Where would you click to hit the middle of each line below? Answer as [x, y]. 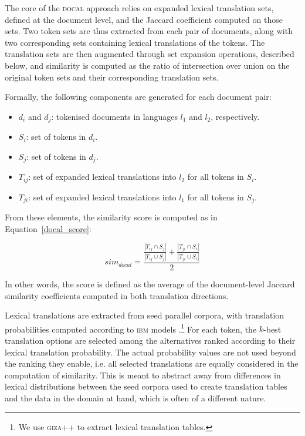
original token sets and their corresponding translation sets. [112, 77]
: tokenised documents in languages [114, 116]
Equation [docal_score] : [48, 228]
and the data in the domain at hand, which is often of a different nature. [135, 398]
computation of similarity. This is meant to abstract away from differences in [143, 375]
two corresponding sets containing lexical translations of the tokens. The [135, 42]
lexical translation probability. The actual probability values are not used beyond [150, 352]
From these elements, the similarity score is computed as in [111, 217]
